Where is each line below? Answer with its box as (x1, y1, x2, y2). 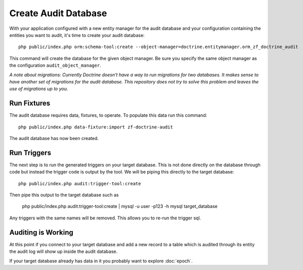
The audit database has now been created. (9, 135, 99, 141)
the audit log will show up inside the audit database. (9, 248, 118, 255)
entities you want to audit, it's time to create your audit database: (9, 32, 145, 38)
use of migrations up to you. (9, 86, 68, 92)
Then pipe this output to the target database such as (9, 192, 119, 198)
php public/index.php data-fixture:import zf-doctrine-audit (18, 124, 173, 130)
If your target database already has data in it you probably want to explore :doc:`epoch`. (9, 258, 193, 264)
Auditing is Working (9, 228, 73, 237)
